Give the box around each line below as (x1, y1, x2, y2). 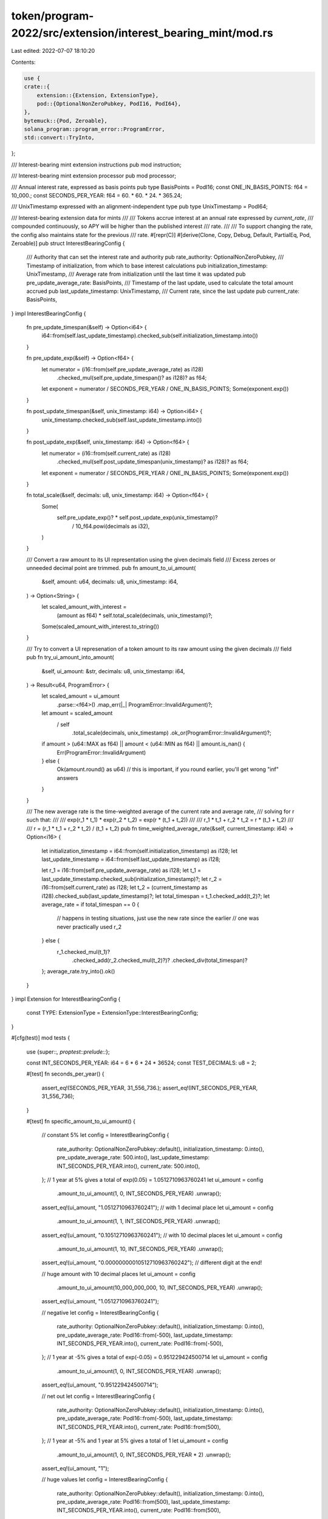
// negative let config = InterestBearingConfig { (41, 1309, 159, 1316)
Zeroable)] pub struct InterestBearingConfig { (11, 239, 125, 247)
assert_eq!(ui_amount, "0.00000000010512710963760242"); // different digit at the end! (41, 1259, 262, 1266)
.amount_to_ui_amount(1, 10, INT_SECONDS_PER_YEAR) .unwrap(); (56, 1245, 224, 1252)
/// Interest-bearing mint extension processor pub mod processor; (11, 172, 176, 179)
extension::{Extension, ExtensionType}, (36, 92, 159, 98)
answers (56, 774, 78, 781)
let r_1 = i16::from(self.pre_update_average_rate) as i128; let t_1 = (41, 866, 202, 874)
